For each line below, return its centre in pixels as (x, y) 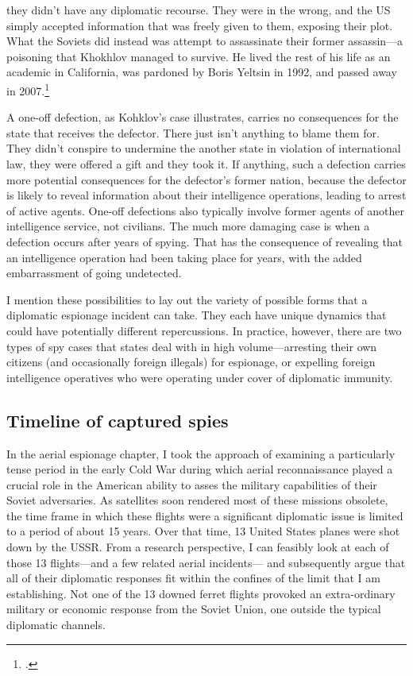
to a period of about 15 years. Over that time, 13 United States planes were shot (203, 531)
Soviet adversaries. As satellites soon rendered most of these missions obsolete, (197, 500)
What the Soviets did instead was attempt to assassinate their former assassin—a (205, 41)
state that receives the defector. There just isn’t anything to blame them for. (193, 132)
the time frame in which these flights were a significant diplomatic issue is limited (205, 515)
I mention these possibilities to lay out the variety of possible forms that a (187, 299)
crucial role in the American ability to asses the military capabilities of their (192, 484)
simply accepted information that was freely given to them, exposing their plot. (200, 25)
